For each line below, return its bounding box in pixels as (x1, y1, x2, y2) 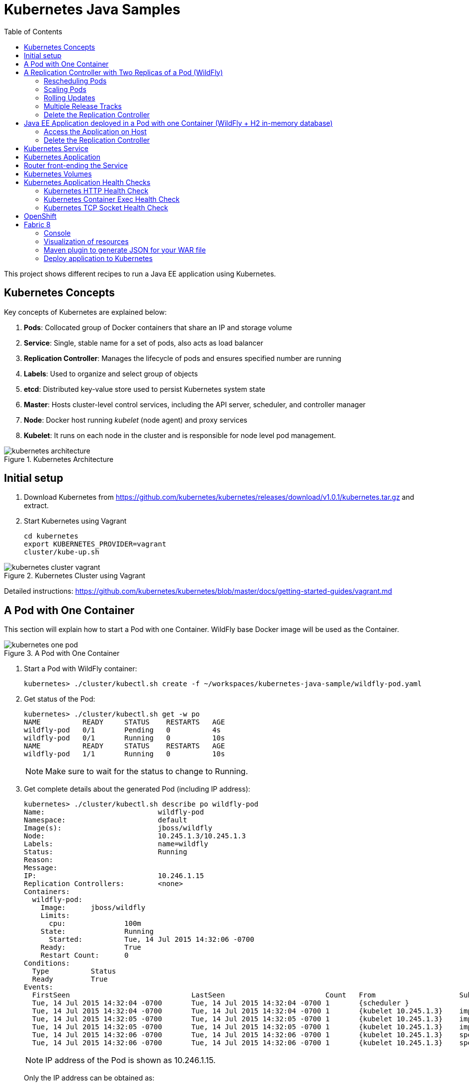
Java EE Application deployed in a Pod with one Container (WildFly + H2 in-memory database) (24, 118, 333, 127)
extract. (24, 501, 49, 510)
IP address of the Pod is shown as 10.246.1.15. (45, 1055, 216, 1066)
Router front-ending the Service (24, 161, 128, 170)
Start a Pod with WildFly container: (24, 664, 137, 673)
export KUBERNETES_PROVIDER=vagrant (24, 540, 166, 548)
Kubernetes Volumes (24, 169, 92, 178)
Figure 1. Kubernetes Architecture (4, 454, 114, 463)
